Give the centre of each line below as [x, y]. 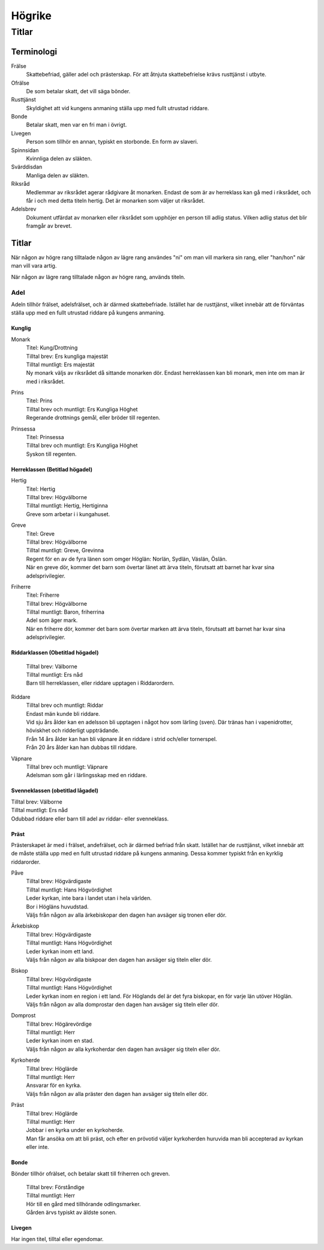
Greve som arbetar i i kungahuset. [68, 514]
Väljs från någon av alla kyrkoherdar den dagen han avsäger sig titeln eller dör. [123, 1049]
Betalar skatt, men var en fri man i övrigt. [76, 125]
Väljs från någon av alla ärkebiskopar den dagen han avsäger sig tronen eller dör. [126, 915]
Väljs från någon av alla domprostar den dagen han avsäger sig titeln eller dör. [122, 1004]
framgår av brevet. [49, 226]
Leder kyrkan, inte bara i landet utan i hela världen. [89, 898]
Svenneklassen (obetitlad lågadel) [55, 790]
